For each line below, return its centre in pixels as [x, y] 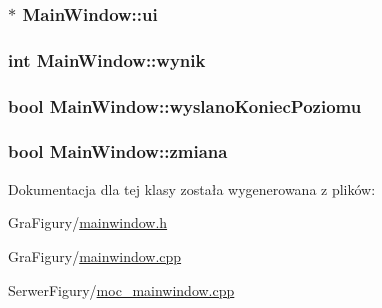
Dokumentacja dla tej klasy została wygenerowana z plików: [192, 188]
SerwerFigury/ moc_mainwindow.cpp [121, 289]
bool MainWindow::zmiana [118, 151]
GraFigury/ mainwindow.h [88, 222]
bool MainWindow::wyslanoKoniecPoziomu [185, 105]
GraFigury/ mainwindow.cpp [95, 255]
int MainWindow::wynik [107, 59]
